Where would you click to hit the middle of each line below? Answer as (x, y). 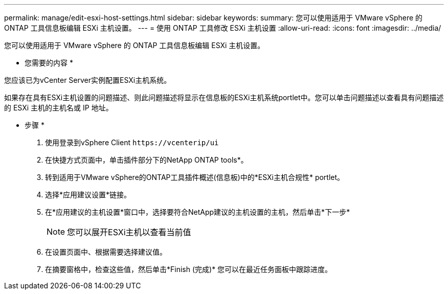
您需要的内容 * (49, 63)
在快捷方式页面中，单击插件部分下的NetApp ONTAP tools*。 (147, 160)
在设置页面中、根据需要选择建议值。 (106, 252)
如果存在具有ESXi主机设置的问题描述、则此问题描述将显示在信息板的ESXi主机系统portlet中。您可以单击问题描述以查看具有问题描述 (224, 97)
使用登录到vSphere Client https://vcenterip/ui (132, 142)
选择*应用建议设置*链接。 (88, 195)
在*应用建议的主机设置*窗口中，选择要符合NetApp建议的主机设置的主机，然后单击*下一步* (198, 212)
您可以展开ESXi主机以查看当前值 (129, 232)
